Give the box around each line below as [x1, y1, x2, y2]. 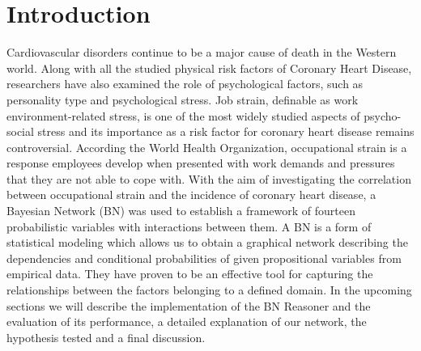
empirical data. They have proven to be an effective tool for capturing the [6, 265, 373, 282]
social [6, 123, 34, 140]
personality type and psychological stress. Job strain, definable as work [6, 91, 359, 108]
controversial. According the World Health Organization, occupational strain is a [6, 138, 407, 155]
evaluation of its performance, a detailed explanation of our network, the [6, 313, 367, 330]
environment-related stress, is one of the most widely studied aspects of [6, 107, 360, 124]
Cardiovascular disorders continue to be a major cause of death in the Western [6, 44, 397, 61]
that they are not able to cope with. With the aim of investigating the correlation [6, 170, 411, 187]
